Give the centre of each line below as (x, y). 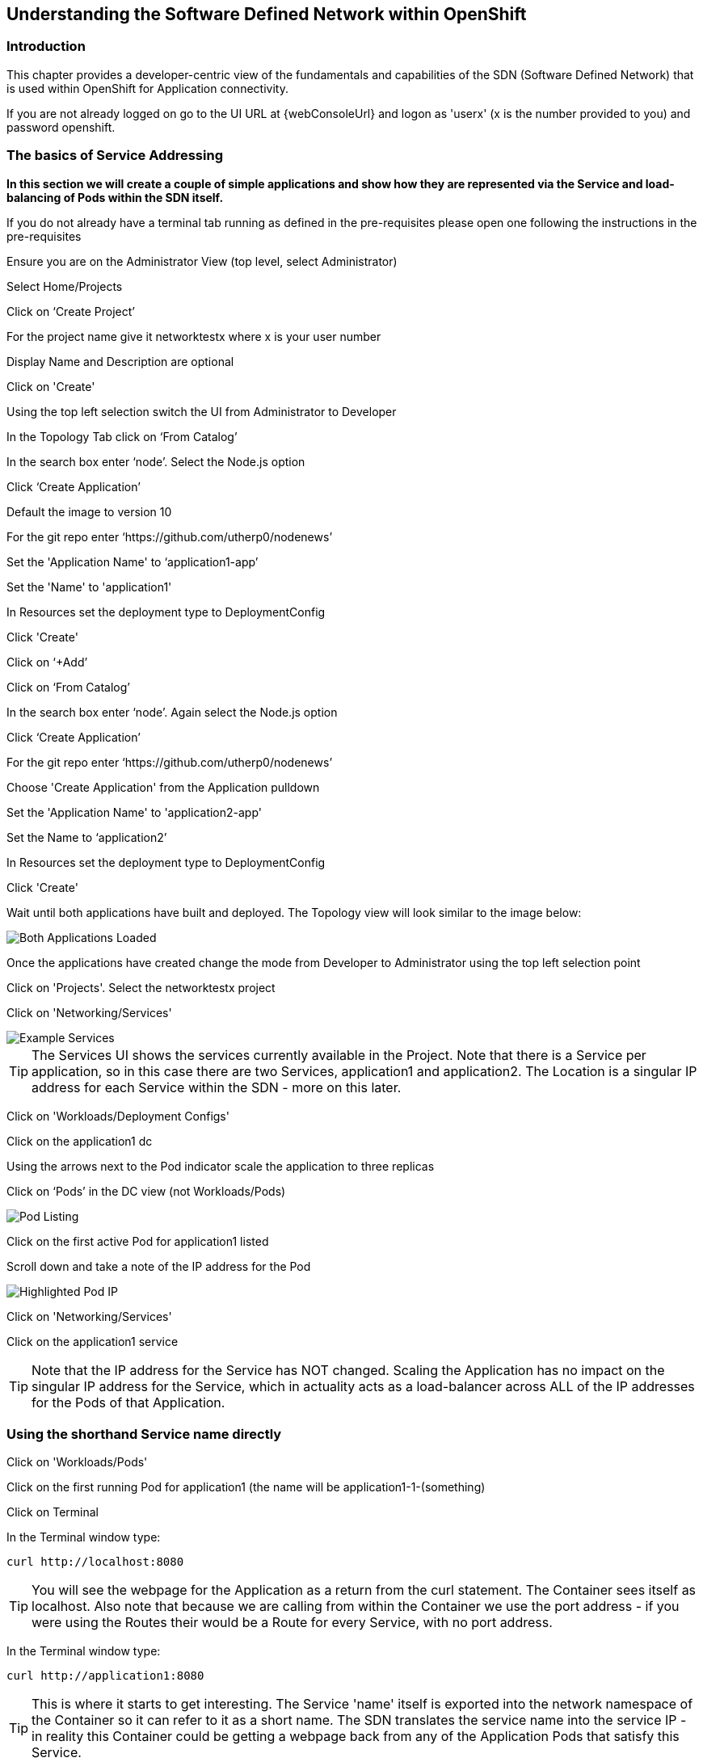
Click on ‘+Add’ (47, 662)
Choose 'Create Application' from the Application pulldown (163, 787)
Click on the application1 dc (80, 1141)
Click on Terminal (53, 1512)
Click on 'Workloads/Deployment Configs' (118, 1116)
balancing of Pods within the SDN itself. (115, 197)
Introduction (46, 46)
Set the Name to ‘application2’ (87, 837)
